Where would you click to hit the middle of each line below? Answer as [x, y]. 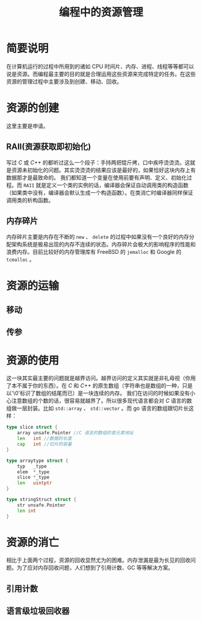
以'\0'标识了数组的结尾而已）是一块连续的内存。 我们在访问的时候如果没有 [98, 393]
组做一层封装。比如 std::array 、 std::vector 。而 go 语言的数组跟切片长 [97, 408]
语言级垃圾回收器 [38, 611]
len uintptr [35, 483]
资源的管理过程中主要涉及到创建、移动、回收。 [64, 81]
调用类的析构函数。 [30, 200]
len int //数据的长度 [44, 439]
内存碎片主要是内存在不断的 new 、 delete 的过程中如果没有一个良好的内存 [98, 236]
